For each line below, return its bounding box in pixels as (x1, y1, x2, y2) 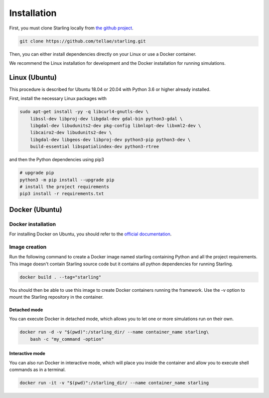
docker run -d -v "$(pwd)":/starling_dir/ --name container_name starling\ (19, 329, 209, 335)
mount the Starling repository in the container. (9, 294, 104, 300)
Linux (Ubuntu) (9, 73, 57, 82)
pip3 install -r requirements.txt (19, 191, 104, 197)
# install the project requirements (19, 184, 110, 190)
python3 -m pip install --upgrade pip (19, 177, 115, 183)
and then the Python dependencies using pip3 (9, 157, 104, 163)
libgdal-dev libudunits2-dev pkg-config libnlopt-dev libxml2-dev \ (30, 123, 201, 128)
